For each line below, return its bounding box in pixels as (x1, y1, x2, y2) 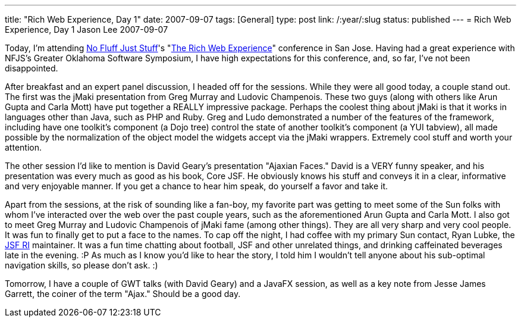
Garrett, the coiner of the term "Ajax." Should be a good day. (5, 289, 241, 299)
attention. (5, 142, 42, 152)
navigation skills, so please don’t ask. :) (5, 260, 158, 270)
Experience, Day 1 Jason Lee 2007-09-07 (5, 24, 168, 35)
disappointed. (5, 63, 58, 73)
